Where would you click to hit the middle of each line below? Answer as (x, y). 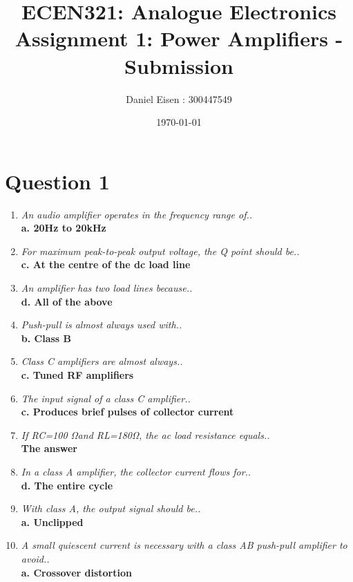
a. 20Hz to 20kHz (64, 228)
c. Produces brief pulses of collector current (127, 412)
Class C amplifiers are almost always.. (102, 361)
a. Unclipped (52, 522)
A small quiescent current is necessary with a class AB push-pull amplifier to (184, 545)
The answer (49, 448)
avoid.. (35, 558)
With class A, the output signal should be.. (111, 508)
